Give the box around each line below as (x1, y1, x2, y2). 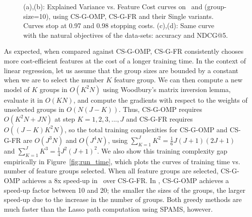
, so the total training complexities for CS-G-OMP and (64, 124, 228, 134)
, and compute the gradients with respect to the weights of (73, 94, 248, 105)
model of (4, 84, 30, 94)
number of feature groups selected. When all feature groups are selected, (4, 166, 219, 176)
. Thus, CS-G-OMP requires (118, 104, 203, 114)
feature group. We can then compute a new (114, 75, 243, 85)
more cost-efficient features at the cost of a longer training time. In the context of (4, 55, 246, 65)
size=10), (23, 11, 51, 21)
